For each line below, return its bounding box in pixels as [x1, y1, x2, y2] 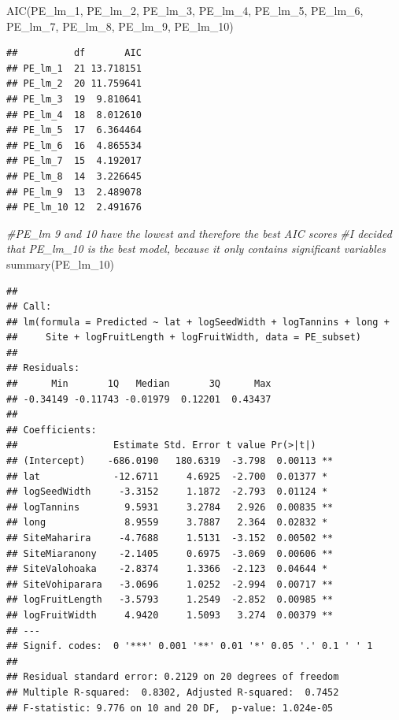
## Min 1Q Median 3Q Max [6, 378, 272, 390]
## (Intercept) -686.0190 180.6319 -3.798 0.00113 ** [6, 455, 334, 467]
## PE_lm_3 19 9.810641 [6, 93, 142, 105]
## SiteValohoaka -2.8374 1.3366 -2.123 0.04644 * [6, 563, 328, 575]
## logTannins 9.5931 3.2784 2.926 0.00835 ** [6, 501, 334, 513]
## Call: [6, 301, 52, 313]
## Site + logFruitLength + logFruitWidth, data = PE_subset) [6, 332, 362, 343]
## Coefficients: [6, 424, 97, 436]
